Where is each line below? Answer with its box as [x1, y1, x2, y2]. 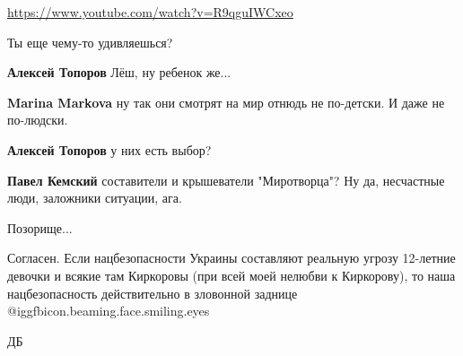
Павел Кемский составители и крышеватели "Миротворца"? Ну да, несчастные [7, 170, 445, 189]
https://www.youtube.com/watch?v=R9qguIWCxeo [7, 3, 293, 21]
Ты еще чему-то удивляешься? [7, 32, 173, 51]
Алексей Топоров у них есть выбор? [7, 140, 212, 159]
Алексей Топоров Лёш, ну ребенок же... [7, 63, 231, 82]
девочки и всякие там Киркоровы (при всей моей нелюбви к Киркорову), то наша [7, 265, 456, 284]
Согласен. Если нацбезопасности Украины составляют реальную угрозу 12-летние [7, 248, 456, 267]
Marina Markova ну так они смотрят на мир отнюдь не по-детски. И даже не [7, 92, 445, 111]
